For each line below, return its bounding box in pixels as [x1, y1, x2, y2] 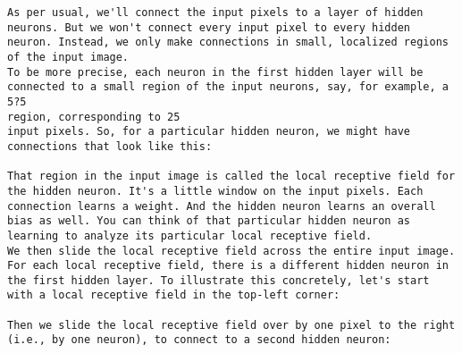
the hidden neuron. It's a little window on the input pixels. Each [7, 184, 424, 198]
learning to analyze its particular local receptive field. [7, 229, 373, 242]
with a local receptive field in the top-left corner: [7, 289, 340, 302]
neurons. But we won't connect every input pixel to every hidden [7, 21, 411, 34]
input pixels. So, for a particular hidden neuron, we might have [7, 125, 411, 139]
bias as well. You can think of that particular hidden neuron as [7, 214, 411, 228]
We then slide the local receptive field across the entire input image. [7, 244, 456, 257]
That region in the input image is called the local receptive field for [7, 170, 456, 183]
